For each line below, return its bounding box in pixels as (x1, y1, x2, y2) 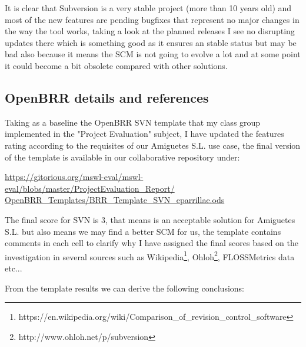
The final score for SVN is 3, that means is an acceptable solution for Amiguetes (5, 213, 295, 225)
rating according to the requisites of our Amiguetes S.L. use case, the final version (5, 139, 301, 151)
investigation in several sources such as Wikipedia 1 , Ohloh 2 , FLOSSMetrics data (5, 248, 295, 263)
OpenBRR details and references (5, 88, 209, 106)
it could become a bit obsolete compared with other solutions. (5, 59, 228, 71)
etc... (5, 261, 22, 274)
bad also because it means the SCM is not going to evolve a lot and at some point (5, 48, 301, 60)
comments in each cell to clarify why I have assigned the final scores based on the (5, 237, 299, 249)
